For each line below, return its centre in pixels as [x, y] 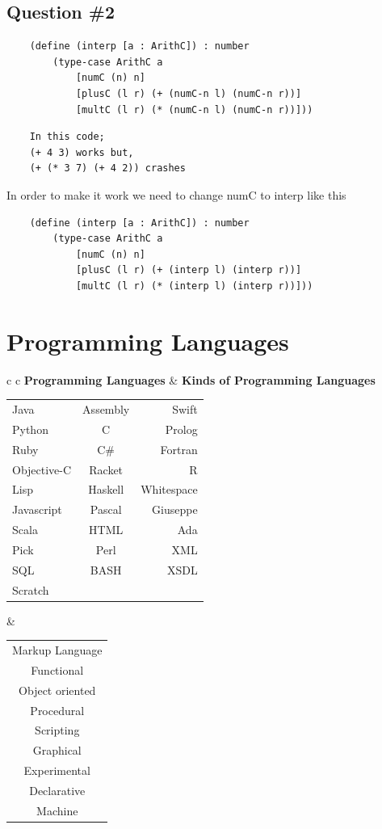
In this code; [67, 137]
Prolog [181, 429]
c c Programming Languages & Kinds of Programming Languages [191, 379]
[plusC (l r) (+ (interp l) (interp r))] [189, 270]
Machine [57, 810]
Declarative [57, 790]
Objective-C [42, 469]
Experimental [57, 770]
